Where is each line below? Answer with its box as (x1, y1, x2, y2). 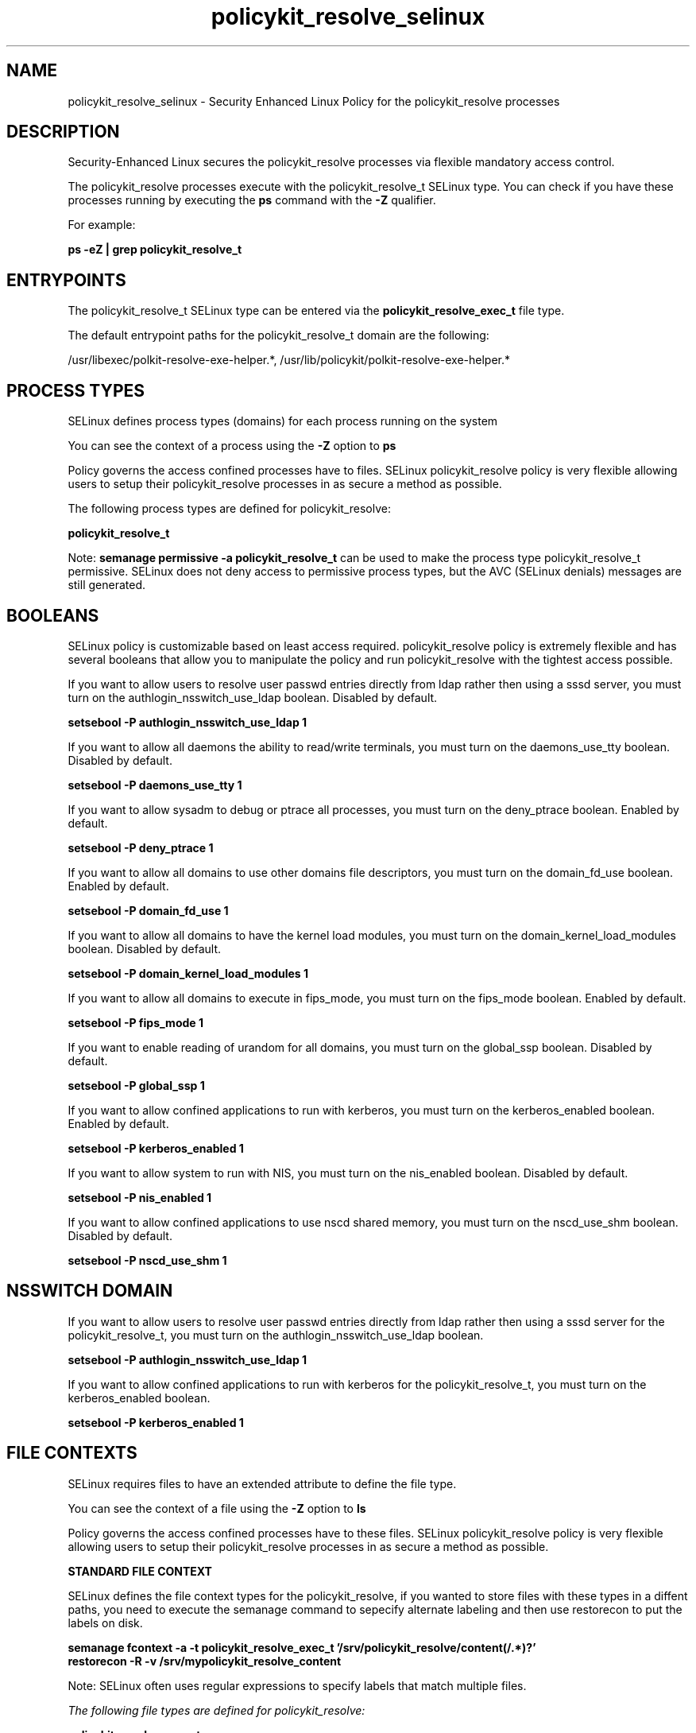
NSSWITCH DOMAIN (6, 1281, 173, 1301)
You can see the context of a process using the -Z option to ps (68, 439, 396, 453)
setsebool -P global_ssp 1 (68, 1078, 205, 1092)
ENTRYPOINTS (6, 269, 126, 290)
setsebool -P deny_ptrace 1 (68, 840, 214, 855)
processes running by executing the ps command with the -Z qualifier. (68, 193, 436, 207)
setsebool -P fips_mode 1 (68, 1015, 203, 1029)
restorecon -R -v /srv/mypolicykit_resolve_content (68, 1654, 342, 1668)
